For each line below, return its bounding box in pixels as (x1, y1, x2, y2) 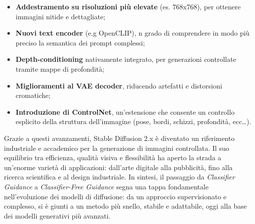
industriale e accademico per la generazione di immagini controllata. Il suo (4, 142, 229, 153)
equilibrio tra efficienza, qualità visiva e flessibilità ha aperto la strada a (4, 152, 221, 163)
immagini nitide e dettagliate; (15, 11, 106, 21)
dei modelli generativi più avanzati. (4, 210, 111, 221)
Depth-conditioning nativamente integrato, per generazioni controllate (15, 54, 236, 64)
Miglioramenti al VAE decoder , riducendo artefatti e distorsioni (15, 80, 222, 90)
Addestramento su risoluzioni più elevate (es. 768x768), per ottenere (15, 1, 241, 11)
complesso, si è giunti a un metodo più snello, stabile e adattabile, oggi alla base (4, 201, 247, 211)
